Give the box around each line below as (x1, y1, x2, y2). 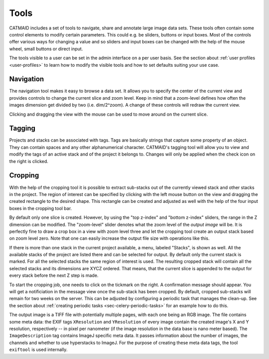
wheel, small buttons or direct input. (9, 45, 83, 52)
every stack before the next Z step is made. (9, 272, 99, 279)
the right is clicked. (9, 158, 48, 164)
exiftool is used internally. (9, 347, 68, 353)
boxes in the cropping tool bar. (9, 205, 72, 211)
